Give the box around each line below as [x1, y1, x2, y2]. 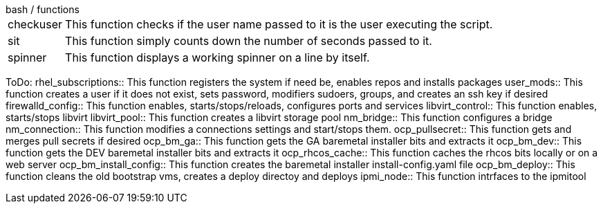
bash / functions [6, 3, 80, 15]
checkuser [8, 17, 63, 31]
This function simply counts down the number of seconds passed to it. [65, 34, 432, 48]
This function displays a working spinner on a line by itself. [65, 51, 370, 64]
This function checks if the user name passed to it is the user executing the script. [65, 17, 493, 31]
